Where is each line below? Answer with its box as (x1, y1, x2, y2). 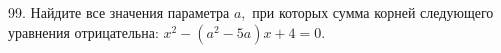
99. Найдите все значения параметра (8, 2, 230, 22)
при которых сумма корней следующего (252, 2, 494, 22)
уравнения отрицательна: (8, 21, 159, 42)
